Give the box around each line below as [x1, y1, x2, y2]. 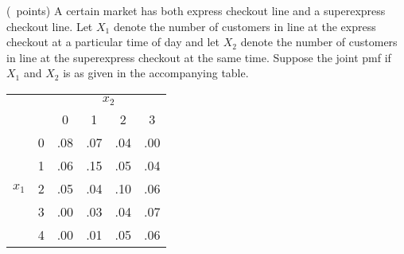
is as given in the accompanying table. [63, 64, 249, 81]
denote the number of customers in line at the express [113, 18, 376, 34]
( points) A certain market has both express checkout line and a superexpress [6, 2, 386, 18]
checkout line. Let [6, 18, 93, 34]
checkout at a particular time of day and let [6, 33, 220, 50]
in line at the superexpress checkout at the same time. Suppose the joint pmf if [6, 49, 391, 65]
